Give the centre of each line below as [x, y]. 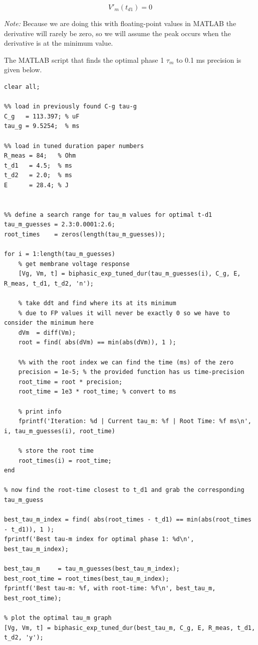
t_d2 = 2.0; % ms [38, 175]
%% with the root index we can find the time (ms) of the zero [126, 362]
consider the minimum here [49, 323]
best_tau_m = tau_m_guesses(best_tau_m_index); [92, 569]
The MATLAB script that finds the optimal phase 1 [84, 59]
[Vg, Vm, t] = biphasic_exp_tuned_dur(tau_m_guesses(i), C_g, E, [130, 274]
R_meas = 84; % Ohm [40, 156]
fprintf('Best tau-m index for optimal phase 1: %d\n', [99, 539]
